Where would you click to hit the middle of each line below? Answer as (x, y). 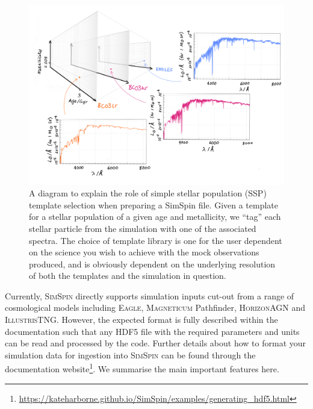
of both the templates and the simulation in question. (128, 276)
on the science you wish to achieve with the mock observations (144, 252)
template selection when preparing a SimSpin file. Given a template (154, 204)
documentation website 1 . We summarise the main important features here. (142, 368)
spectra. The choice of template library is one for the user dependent (156, 240)
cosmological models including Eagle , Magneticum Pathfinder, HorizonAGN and (155, 308)
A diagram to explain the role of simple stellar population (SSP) (148, 193)
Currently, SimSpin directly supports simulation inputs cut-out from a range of (150, 295)
